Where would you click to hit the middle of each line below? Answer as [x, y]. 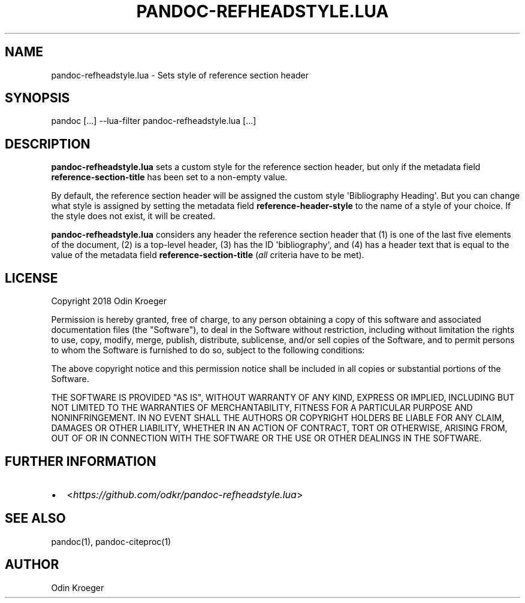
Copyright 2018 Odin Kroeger [109, 301]
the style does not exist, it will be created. [133, 216]
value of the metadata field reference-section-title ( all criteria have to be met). [208, 255]
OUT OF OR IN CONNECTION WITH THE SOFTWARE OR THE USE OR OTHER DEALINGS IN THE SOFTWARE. [266, 438]
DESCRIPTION [48, 144]
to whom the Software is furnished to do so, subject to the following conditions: [208, 350]
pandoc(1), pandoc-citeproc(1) [111, 541]
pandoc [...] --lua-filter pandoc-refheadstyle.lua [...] [154, 121]
